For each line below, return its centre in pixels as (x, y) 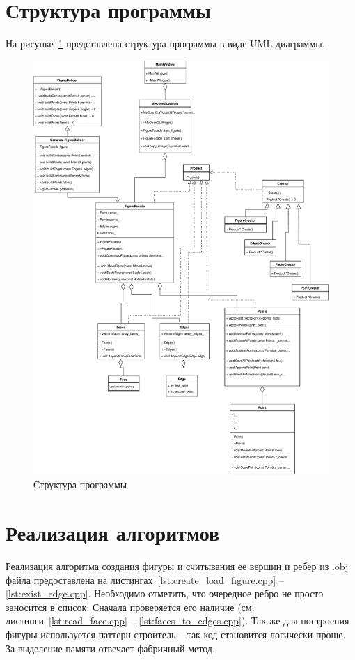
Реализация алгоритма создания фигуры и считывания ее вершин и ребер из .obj (177, 565)
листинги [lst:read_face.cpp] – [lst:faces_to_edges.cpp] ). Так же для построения (177, 621)
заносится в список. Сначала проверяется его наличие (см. (130, 607)
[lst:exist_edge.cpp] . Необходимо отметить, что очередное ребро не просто (165, 593)
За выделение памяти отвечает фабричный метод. (110, 648)
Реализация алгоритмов (113, 533)
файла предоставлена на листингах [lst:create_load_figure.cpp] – (145, 579)
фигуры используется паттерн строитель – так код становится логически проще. (176, 634)
